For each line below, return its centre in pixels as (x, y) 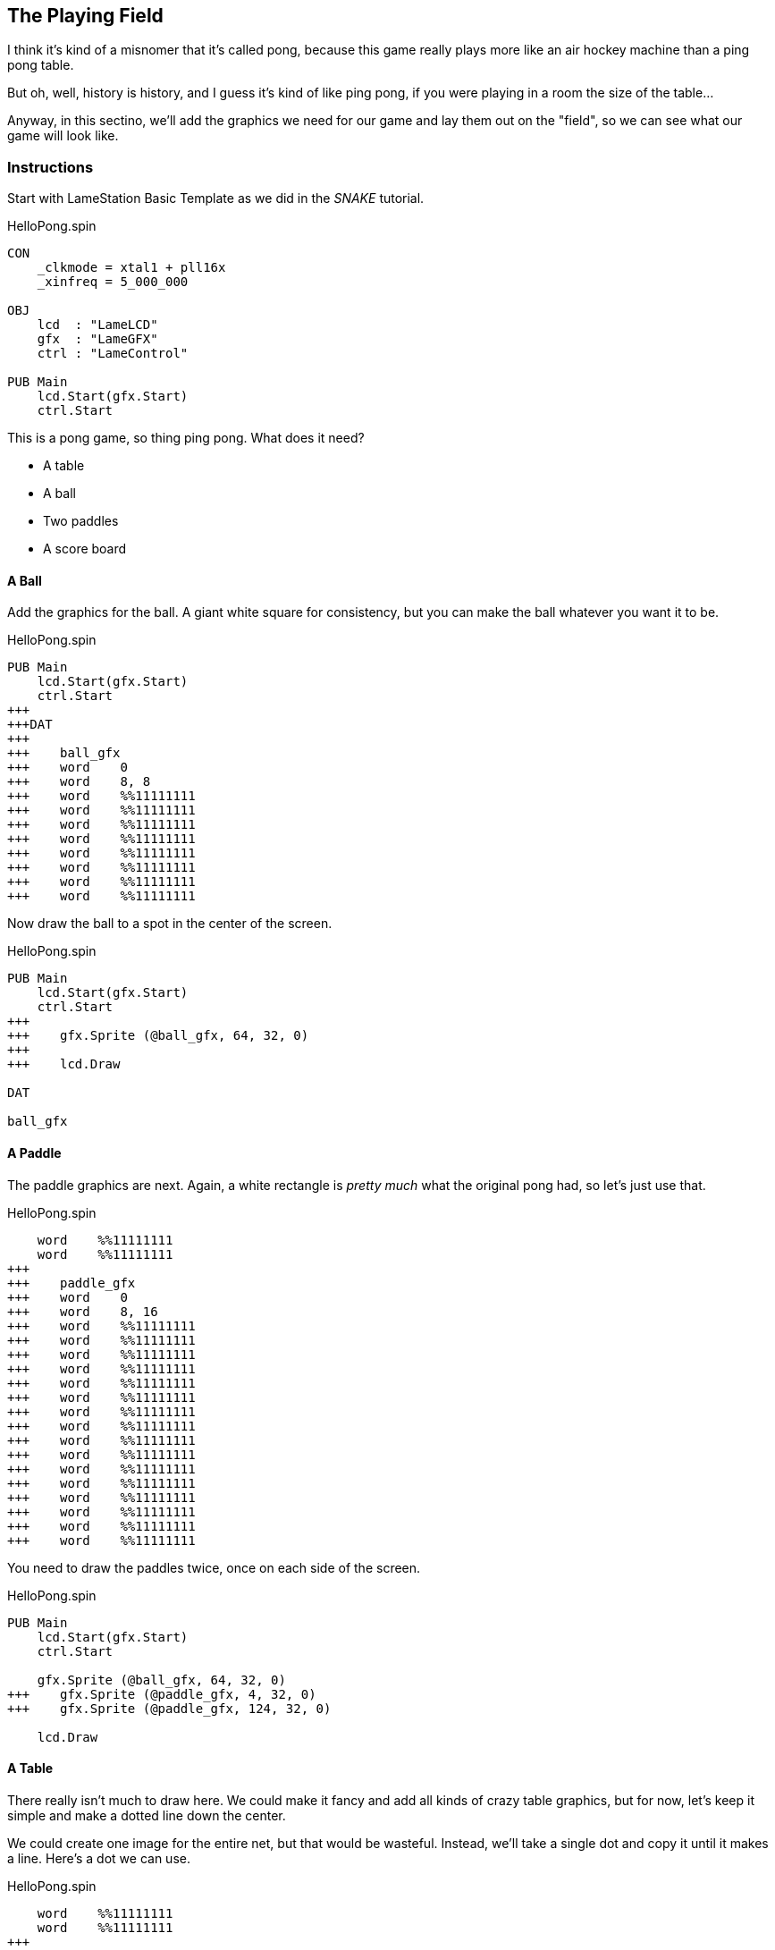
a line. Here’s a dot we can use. (99, 1858)
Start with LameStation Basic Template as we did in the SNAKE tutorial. (216, 198)
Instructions (51, 167)
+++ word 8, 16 (83, 1311)
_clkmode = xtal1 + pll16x (131, 268)
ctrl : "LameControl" (113, 354)
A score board (85, 549)
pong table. (41, 65)
